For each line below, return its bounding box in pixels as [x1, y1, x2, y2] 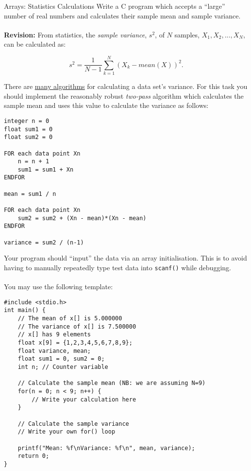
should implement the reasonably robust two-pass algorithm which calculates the [4, 90, 244, 101]
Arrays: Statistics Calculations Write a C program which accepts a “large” [4, 1, 225, 11]
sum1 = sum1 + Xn [17, 166, 74, 173]
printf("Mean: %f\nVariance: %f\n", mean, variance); [17, 444, 195, 452]
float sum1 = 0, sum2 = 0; [17, 355, 105, 363]
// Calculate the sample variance [17, 420, 129, 427]
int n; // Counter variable [17, 364, 108, 371]
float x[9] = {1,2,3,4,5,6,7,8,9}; [17, 339, 133, 347]
